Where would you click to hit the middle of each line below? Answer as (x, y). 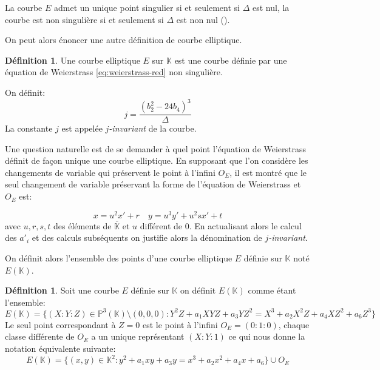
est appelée (82, 128)
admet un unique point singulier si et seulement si (147, 7)
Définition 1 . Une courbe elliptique (73, 60)
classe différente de (40, 336)
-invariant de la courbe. (153, 128)
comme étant (272, 290)
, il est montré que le (268, 172)
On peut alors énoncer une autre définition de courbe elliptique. (124, 40)
